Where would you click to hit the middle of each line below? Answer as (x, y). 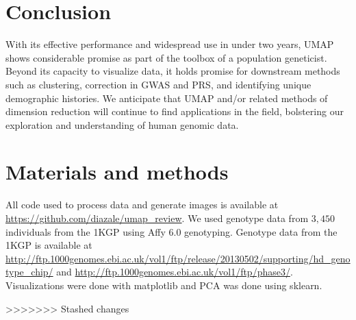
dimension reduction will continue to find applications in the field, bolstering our (175, 111)
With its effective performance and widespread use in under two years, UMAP (170, 44)
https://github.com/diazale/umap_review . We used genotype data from (157, 218)
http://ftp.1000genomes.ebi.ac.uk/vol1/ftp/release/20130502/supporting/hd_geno (178, 258)
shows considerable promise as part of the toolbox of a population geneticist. (166, 57)
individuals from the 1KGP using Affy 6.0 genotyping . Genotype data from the (171, 231)
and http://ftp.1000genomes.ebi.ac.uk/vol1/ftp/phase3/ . (175, 272)
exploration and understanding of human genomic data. (122, 124)
